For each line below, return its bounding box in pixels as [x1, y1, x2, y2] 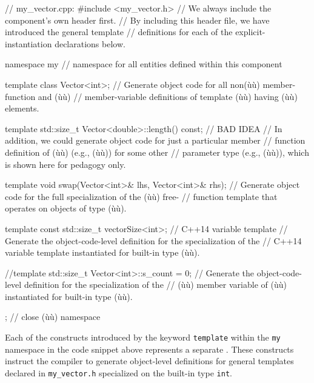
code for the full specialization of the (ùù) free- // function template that [5, 190, 278, 202]
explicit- [235, 25, 266, 38]
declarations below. [55, 37, 125, 50]
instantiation [5, 37, 52, 50]
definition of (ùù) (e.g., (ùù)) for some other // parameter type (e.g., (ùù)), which [5, 145, 309, 158]
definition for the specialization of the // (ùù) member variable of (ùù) [24, 278, 287, 291]
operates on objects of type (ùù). [5, 202, 127, 215]
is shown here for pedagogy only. [5, 158, 126, 170]
